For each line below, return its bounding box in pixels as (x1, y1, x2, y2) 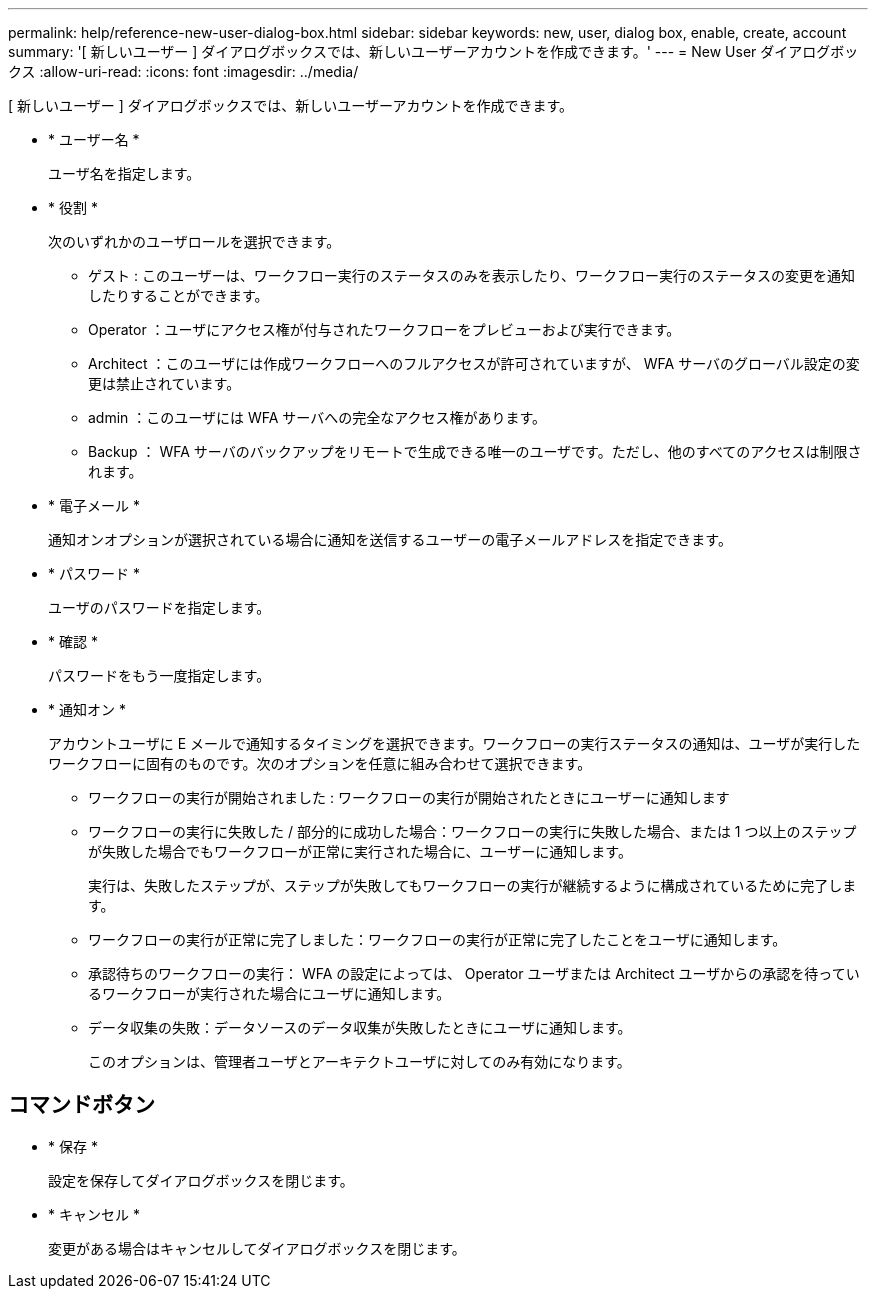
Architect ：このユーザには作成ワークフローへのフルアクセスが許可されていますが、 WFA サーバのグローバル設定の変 (88, 355, 860, 372)
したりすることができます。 (88, 287, 269, 304)
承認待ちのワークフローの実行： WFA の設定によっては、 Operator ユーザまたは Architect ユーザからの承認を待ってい (88, 965, 860, 982)
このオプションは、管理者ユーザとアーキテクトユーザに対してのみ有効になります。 (88, 1053, 631, 1070)
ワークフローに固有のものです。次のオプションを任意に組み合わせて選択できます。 (48, 755, 592, 772)
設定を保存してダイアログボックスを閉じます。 (48, 1171, 354, 1189)
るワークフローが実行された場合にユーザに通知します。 (88, 985, 451, 1002)
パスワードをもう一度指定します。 (48, 667, 271, 684)
